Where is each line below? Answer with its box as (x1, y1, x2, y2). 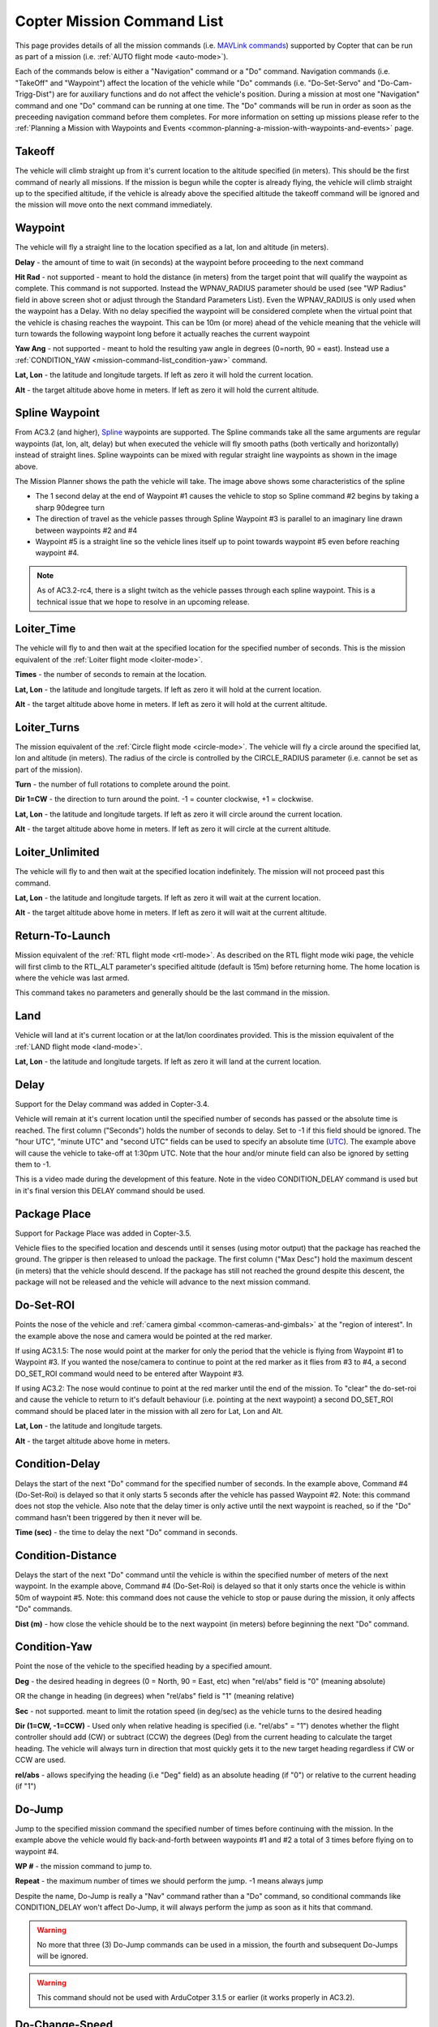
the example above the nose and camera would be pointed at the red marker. (15, 1331, 273, 1341)
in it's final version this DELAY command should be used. (15, 1185, 206, 1195)
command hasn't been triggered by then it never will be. (15, 1512, 203, 1522)
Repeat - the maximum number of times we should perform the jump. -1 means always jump (15, 1876, 324, 1886)
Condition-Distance (15, 1549, 118, 1562)
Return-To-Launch (15, 929, 111, 943)
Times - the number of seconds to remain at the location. (15, 670, 207, 679)
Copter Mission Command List (15, 12, 224, 30)
